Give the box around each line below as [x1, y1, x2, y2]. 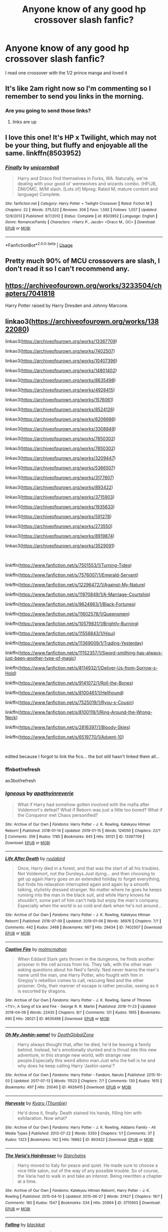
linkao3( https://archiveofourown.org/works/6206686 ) [5, 416, 116, 423]
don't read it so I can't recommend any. [5, 264, 130, 273]
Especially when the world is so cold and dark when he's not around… [17, 903, 162, 909]
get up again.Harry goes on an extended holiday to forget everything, [17, 876, 161, 882]
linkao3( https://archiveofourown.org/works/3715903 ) [5, 494, 115, 500]
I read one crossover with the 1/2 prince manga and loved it [5, 69, 127, 76]
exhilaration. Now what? [17, 1115, 67, 1121]
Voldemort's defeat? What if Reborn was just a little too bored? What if [17, 806, 162, 812]
